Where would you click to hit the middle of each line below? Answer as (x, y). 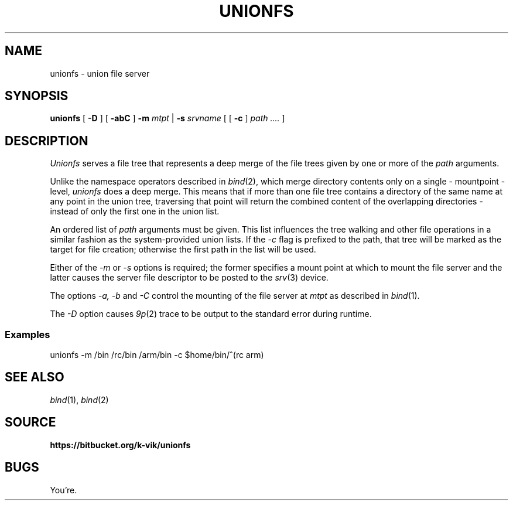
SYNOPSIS (37, 96)
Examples (28, 334)
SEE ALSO (35, 377)
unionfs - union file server (100, 73)
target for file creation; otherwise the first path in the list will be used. (183, 250)
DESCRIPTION (47, 141)
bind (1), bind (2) (79, 400)
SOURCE (30, 422)
